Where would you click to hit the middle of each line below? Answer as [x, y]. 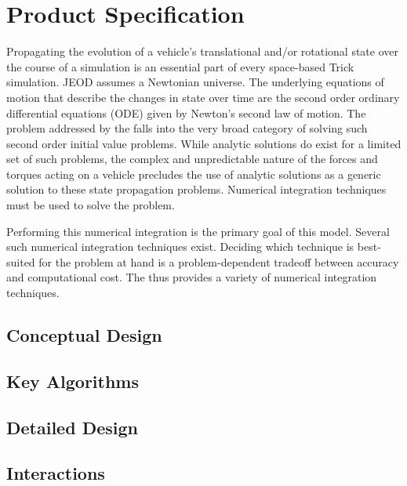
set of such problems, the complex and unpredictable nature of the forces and [192, 159]
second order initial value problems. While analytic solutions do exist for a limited [204, 143]
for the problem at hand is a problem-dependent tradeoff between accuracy [219, 261]
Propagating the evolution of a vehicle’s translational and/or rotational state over [202, 51]
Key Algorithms [73, 381]
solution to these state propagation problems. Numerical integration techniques [196, 189]
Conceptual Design [84, 335]
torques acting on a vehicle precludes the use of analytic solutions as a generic [194, 174]
